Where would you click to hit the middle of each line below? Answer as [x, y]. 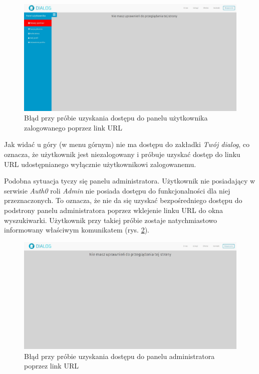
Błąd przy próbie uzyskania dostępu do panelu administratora [119, 356]
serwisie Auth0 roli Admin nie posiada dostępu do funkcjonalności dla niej [117, 190]
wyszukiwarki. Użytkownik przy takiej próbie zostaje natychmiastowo [111, 220]
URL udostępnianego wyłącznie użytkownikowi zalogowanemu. [100, 164]
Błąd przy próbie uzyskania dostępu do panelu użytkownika [116, 118]
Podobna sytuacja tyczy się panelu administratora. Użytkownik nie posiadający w [130, 181]
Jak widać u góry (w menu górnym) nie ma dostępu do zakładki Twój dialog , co [127, 144]
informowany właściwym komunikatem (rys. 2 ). [77, 230]
